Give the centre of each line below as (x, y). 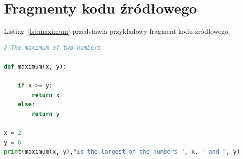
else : (26, 105)
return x (46, 95)
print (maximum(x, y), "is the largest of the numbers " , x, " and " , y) (122, 152)
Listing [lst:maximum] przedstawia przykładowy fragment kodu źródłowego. (117, 31)
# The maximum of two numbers (53, 48)
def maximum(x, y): (35, 66)
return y (46, 114)
